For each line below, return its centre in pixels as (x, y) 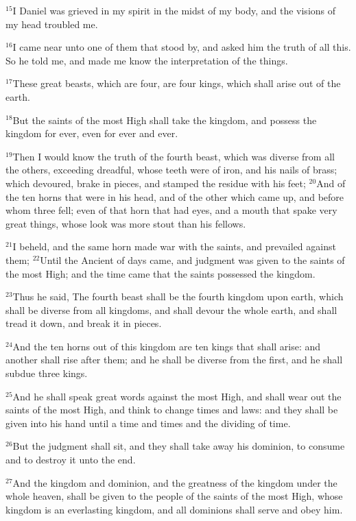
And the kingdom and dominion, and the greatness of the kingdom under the (175, 482)
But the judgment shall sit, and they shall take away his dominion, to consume (179, 446)
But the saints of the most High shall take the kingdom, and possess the (165, 120)
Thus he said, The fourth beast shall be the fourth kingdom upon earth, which (178, 296)
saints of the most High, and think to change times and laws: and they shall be (172, 410)
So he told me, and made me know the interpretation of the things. (147, 60)
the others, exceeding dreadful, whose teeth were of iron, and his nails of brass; (171, 170)
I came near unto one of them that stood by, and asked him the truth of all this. (182, 47)
